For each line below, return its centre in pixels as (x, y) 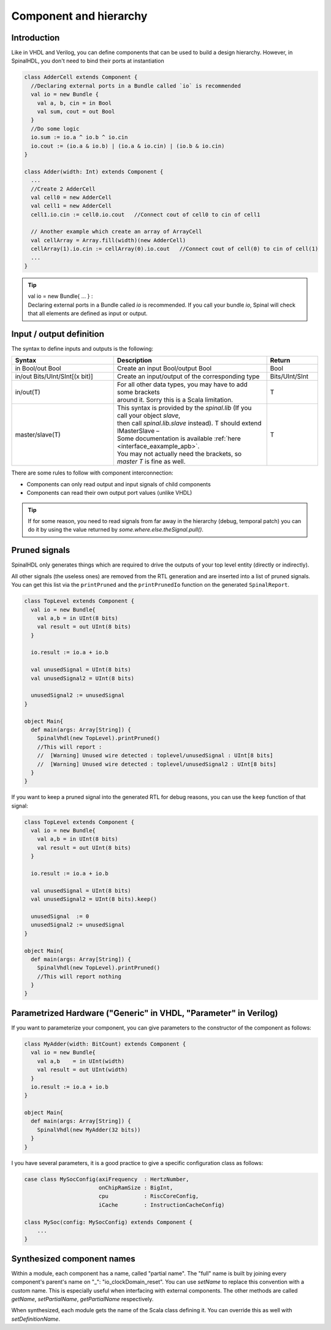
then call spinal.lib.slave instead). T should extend (189, 423)
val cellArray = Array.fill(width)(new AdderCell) (108, 240)
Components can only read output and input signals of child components (119, 484)
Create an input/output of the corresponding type (188, 376)
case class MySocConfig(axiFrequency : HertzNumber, (107, 1179)
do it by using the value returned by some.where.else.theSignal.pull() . (116, 530)
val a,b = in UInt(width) (81, 1061)
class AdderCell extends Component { (81, 77)
